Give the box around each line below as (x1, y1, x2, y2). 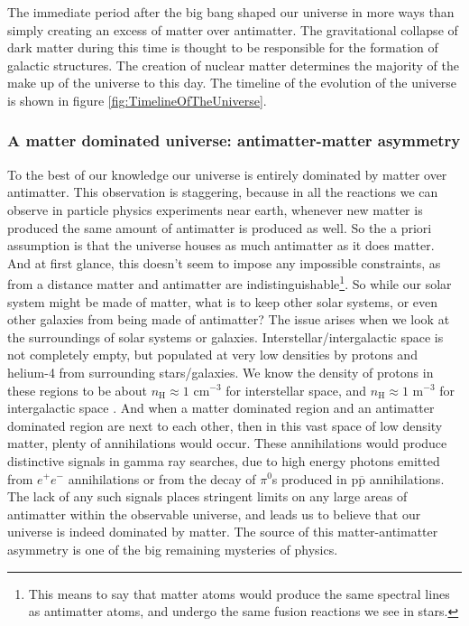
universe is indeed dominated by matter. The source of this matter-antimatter (7, 522, 438, 541)
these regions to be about (7, 380, 147, 399)
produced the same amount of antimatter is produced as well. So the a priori (7, 218, 432, 237)
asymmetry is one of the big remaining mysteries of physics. (7, 539, 338, 558)
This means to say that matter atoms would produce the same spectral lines (28, 584, 450, 603)
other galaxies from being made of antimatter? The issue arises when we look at (7, 310, 450, 329)
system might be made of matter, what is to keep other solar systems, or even (7, 292, 437, 311)
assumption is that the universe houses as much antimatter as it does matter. (7, 236, 435, 255)
